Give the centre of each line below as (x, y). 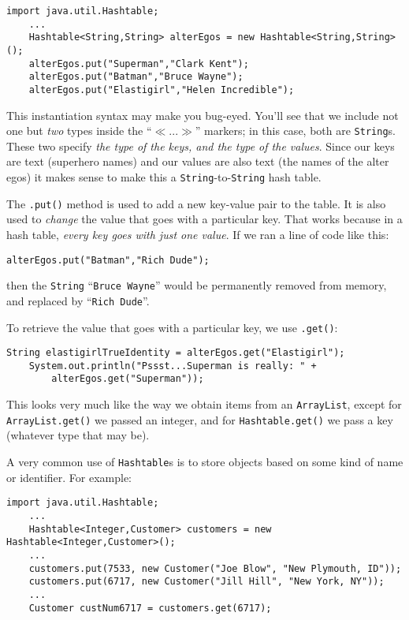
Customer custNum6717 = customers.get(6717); (150, 608)
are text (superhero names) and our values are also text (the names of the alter (198, 161)
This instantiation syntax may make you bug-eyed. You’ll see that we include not (203, 115)
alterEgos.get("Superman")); (128, 379)
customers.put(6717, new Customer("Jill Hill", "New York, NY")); (206, 582)
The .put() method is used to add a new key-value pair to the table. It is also (196, 203)
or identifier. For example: (69, 477)
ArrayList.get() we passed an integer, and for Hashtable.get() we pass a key (200, 419)
